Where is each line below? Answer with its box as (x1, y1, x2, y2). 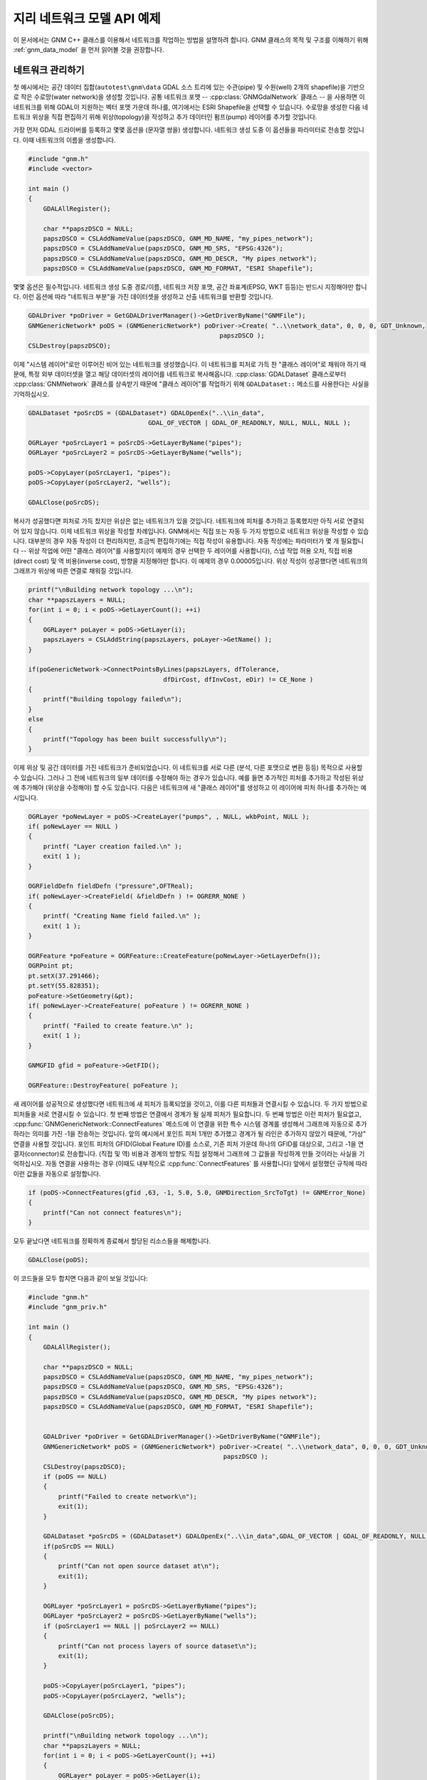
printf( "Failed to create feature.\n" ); (43, 1022, 194, 1030)
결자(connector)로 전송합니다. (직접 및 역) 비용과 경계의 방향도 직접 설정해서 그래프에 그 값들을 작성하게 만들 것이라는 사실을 (13, 1150, 357, 1158)
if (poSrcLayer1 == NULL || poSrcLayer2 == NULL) (43, 1622, 220, 1630)
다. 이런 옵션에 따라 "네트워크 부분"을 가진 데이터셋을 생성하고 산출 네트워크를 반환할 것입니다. (13, 293, 273, 301)
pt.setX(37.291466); (28, 972, 100, 980)
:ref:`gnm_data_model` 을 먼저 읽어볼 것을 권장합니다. (13, 45, 164, 53)
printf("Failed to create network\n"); (58, 1492, 197, 1500)
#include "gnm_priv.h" (28, 1303, 107, 1312)
